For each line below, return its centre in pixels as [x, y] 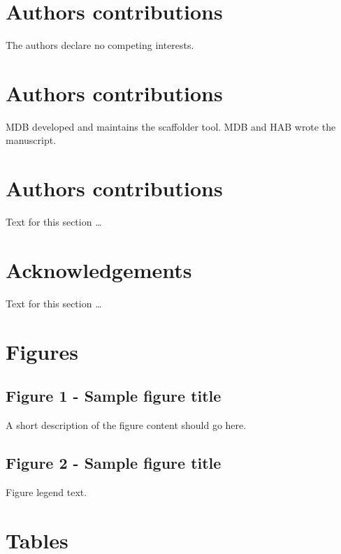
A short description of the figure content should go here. [126, 425]
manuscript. [31, 140]
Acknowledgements [99, 269]
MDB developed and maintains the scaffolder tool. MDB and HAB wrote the [171, 126]
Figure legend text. [46, 491]
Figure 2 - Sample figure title [114, 463]
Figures [42, 351]
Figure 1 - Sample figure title [114, 396]
